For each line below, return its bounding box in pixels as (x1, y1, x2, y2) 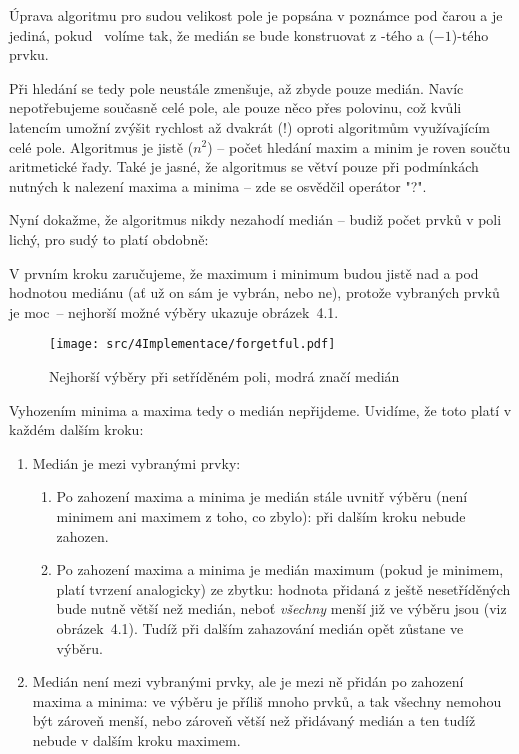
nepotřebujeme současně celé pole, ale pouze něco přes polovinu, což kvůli (9, 97, 462, 118)
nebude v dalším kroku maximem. (32, 729, 241, 750)
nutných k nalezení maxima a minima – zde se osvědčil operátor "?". (9, 175, 427, 196)
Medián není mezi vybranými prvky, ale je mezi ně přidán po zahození (32, 671, 464, 692)
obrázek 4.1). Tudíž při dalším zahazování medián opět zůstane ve (56, 617, 464, 638)
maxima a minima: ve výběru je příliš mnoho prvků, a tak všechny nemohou (32, 690, 502, 711)
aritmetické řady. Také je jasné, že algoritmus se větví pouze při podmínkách (9, 156, 479, 177)
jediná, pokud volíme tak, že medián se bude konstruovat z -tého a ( (9, 24, 434, 45)
